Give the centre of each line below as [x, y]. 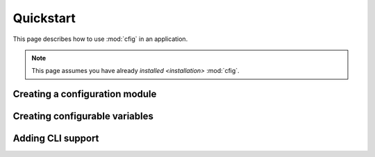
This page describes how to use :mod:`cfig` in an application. [100, 39]
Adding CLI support [56, 139]
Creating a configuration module [85, 94]
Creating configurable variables [83, 116]
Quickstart [44, 18]
